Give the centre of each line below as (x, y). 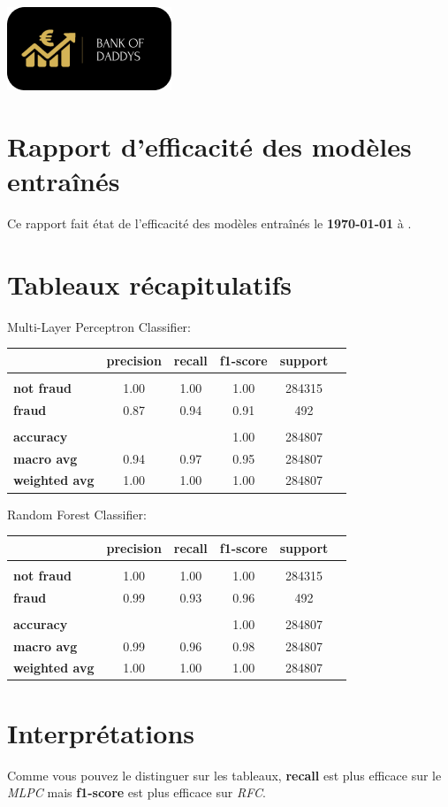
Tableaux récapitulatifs (150, 284)
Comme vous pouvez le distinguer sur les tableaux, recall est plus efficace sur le (224, 775)
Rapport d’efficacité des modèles (209, 146)
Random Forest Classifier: (77, 514)
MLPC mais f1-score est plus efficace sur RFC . (137, 792)
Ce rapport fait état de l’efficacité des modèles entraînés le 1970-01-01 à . (209, 223)
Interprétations (101, 732)
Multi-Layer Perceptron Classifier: (99, 326)
